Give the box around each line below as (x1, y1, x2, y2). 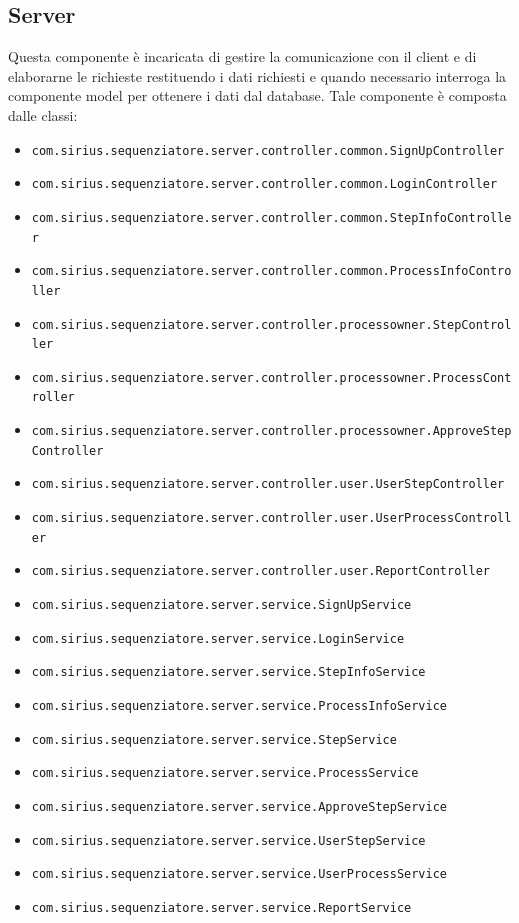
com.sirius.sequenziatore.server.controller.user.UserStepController (31, 477, 505, 492)
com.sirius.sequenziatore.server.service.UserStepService (31, 833, 426, 848)
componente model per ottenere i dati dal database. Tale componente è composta (8, 85, 507, 106)
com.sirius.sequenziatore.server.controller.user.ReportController (31, 564, 490, 579)
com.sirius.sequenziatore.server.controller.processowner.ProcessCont (31, 370, 512, 385)
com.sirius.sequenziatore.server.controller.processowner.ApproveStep (31, 424, 512, 439)
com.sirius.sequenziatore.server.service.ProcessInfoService (31, 699, 448, 714)
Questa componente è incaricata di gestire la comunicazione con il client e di (8, 46, 477, 67)
